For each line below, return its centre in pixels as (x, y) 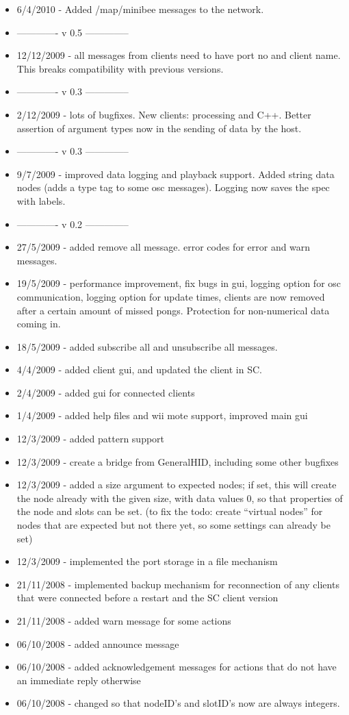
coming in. (39, 324)
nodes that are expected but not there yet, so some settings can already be (173, 525)
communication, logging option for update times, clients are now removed (171, 296)
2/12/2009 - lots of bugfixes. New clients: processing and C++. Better (164, 114)
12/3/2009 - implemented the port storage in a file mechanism (147, 561)
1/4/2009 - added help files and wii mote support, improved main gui (162, 415)
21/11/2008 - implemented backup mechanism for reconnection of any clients (178, 584)
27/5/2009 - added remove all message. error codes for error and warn (164, 247)
